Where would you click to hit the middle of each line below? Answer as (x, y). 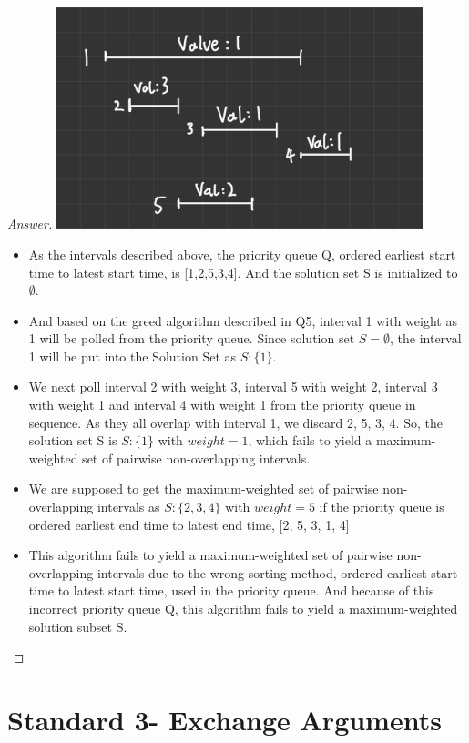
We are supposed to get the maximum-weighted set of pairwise (204, 489)
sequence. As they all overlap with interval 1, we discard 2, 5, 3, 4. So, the (235, 422)
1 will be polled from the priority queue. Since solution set (192, 338)
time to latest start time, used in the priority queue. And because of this (231, 590)
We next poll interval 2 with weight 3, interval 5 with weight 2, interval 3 (233, 387)
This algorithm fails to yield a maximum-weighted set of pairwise (210, 555)
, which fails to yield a (310, 440)
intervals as (128, 507)
